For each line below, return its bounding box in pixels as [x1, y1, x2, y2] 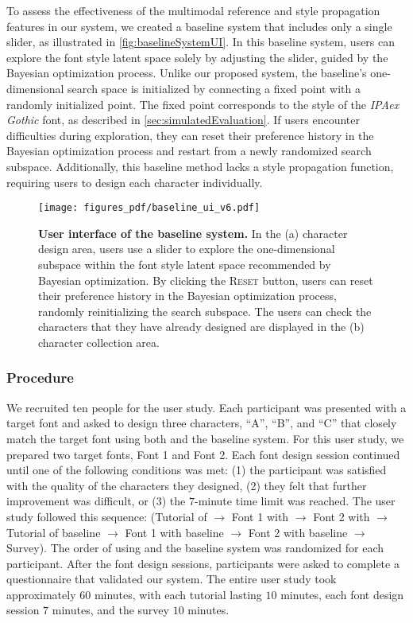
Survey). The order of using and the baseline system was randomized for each [6, 539, 384, 556]
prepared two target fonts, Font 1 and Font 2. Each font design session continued [6, 446, 400, 462]
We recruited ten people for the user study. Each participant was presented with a [6, 399, 407, 415]
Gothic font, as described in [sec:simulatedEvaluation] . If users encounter [6, 111, 360, 128]
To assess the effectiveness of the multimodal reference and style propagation [6, 2, 380, 18]
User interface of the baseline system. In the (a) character [38, 224, 348, 241]
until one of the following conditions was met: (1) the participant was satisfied [6, 461, 387, 478]
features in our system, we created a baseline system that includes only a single [6, 18, 392, 34]
